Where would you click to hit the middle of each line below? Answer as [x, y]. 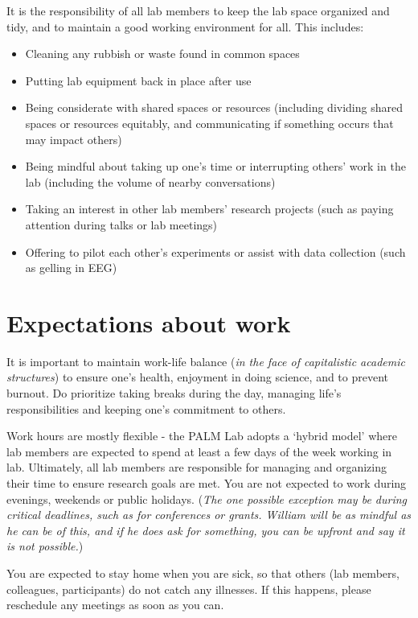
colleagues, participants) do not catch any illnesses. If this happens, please [189, 589]
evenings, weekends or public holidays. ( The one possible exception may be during [207, 499]
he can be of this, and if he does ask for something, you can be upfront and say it [206, 530]
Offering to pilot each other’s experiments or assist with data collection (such [215, 251]
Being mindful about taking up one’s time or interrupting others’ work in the [215, 166]
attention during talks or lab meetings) [121, 224]
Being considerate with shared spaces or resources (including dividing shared [214, 107]
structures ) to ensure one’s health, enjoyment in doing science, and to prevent [198, 377]
